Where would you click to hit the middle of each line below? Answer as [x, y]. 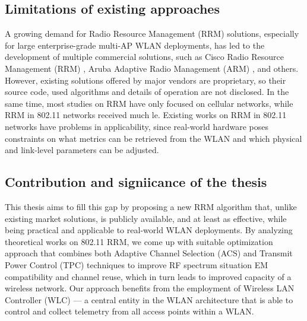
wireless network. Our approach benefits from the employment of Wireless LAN [150, 288]
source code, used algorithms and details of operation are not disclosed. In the [147, 92]
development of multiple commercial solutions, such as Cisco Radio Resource [144, 57]
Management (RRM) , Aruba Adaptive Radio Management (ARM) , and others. [152, 68]
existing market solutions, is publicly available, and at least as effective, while [146, 218]
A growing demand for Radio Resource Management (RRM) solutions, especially [152, 34]
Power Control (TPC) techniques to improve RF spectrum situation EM [137, 264]
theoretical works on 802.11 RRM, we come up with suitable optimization [139, 241]
